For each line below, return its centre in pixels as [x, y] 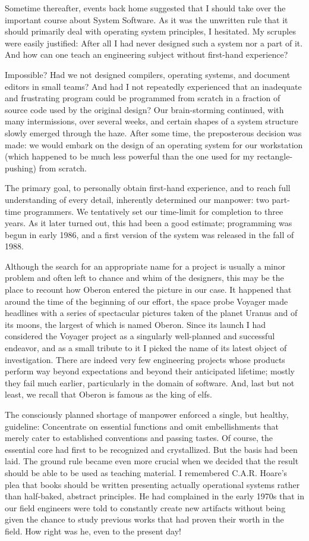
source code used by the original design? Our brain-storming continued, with [144, 109]
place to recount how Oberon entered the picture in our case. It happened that [148, 290]
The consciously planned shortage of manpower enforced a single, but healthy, [147, 414]
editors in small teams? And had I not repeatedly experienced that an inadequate [153, 86]
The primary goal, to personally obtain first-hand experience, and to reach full [148, 188]
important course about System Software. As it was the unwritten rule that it [146, 19]
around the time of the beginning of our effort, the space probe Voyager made [146, 301]
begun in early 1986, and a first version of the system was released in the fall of [149, 234]
